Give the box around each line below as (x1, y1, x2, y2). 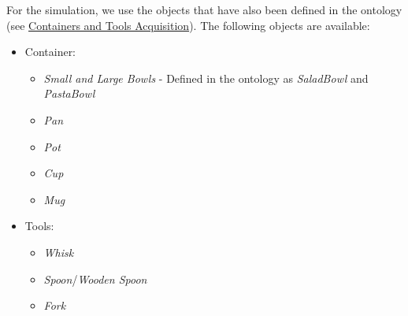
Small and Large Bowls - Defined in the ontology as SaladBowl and (43, 69, 369, 86)
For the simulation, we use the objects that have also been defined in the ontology (6, 2, 402, 17)
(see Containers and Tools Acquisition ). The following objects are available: (6, 17, 370, 33)
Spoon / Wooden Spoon (43, 270, 147, 287)
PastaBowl (43, 85, 95, 102)
